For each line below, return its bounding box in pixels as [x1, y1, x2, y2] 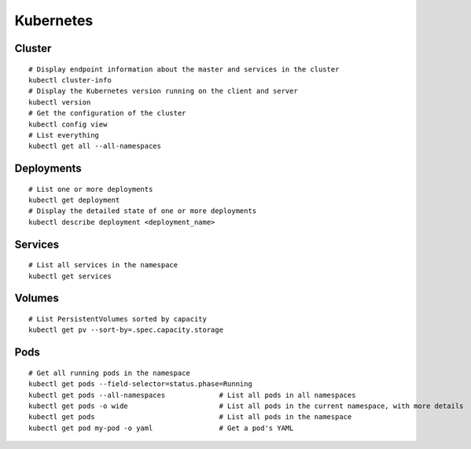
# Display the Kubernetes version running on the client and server [28, 86, 298, 96]
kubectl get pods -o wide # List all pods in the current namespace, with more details [28, 402, 464, 410]
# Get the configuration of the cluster [28, 109, 186, 118]
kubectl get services [28, 271, 112, 281]
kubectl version [28, 98, 91, 106]
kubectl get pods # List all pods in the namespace [28, 413, 352, 421]
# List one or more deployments [28, 185, 153, 193]
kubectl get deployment [28, 196, 120, 204]
